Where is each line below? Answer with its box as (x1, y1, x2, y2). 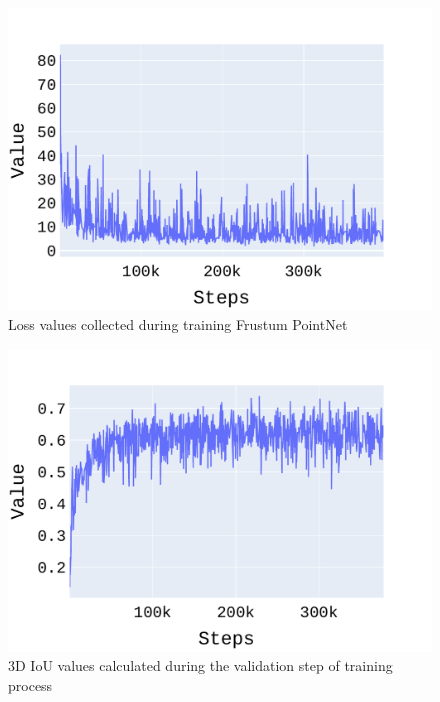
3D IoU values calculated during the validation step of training (8, 655, 393, 676)
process (8, 674, 53, 695)
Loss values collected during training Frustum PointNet (8, 314, 348, 335)
